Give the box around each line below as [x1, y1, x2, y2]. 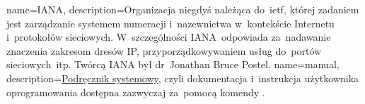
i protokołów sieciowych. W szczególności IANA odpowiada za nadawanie [6, 30, 331, 44]
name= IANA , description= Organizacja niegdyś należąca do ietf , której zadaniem [6, 2, 359, 16]
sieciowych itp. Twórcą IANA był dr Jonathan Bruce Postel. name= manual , [6, 57, 340, 72]
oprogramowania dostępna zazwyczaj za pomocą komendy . [6, 84, 265, 99]
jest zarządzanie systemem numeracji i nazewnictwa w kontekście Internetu [6, 15, 335, 30]
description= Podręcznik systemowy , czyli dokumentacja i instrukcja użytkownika [6, 70, 359, 85]
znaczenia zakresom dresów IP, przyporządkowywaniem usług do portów [6, 43, 322, 58]
